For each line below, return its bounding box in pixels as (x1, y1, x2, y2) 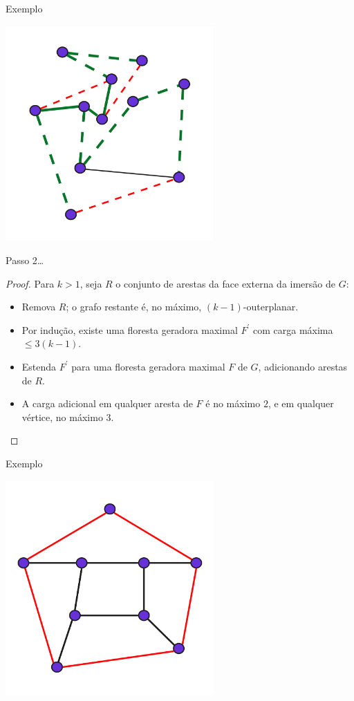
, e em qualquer (268, 396, 334, 411)
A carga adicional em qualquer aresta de (21, 396, 193, 411)
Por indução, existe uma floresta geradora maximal (21, 322, 238, 337)
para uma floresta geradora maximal (71, 359, 225, 373)
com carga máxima (252, 322, 333, 337)
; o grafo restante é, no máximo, (66, 299, 202, 314)
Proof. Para (6, 276, 55, 290)
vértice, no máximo (21, 409, 103, 424)
